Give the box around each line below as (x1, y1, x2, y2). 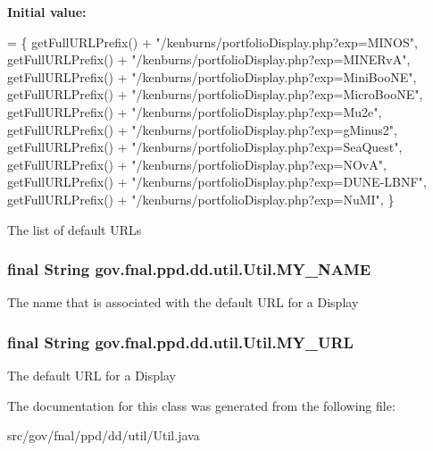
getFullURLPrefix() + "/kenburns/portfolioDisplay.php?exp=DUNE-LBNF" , (7, 172, 427, 191)
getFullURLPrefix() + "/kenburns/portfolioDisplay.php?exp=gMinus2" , (7, 120, 397, 138)
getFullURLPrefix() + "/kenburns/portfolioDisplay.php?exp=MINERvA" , (7, 50, 411, 69)
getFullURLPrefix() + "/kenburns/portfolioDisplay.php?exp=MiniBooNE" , (7, 67, 417, 86)
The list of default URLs (7, 220, 142, 238)
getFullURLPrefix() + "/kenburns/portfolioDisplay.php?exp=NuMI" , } (7, 189, 395, 208)
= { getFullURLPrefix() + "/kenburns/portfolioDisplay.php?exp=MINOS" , (7, 32, 418, 51)
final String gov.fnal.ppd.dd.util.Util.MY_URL (7, 330, 354, 353)
